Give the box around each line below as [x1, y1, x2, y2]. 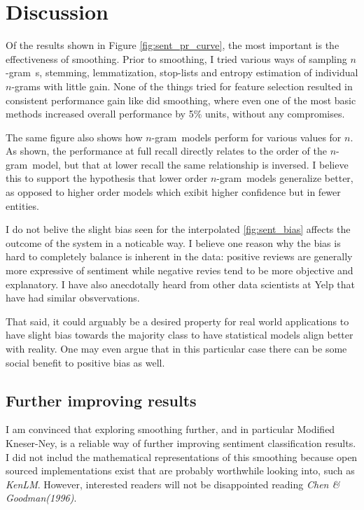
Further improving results [6, 389, 197, 411]
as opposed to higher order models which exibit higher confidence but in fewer [6, 185, 341, 199]
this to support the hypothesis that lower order [6, 171, 208, 185]
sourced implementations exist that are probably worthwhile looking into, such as [6, 463, 355, 478]
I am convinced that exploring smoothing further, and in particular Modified [6, 422, 335, 437]
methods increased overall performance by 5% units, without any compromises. [6, 106, 345, 121]
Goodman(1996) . [6, 490, 77, 505]
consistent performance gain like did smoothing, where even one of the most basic [6, 92, 356, 107]
